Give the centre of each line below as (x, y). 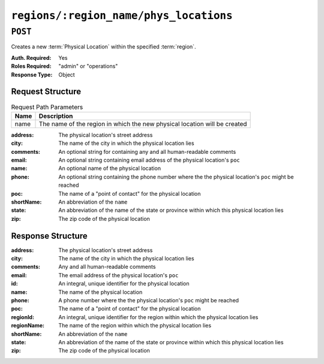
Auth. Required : (31, 57)
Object (67, 74)
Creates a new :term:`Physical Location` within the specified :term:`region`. (103, 47)
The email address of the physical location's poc (118, 275)
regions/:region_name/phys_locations (122, 16)
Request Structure (46, 92)
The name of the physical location (100, 292)
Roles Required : (31, 66)
